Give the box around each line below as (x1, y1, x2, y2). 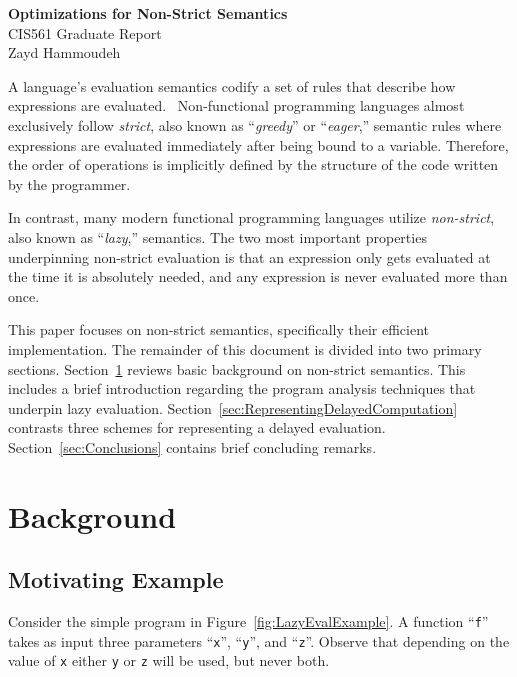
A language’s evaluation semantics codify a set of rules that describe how (8, 75, 456, 96)
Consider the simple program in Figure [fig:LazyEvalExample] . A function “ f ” (8, 611, 489, 632)
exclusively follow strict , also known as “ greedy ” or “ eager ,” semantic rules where (8, 114, 502, 135)
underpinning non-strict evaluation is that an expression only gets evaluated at (8, 246, 491, 267)
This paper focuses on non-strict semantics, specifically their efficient (8, 319, 430, 340)
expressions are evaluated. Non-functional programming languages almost (8, 95, 465, 116)
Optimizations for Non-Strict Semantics (8, 3, 288, 23)
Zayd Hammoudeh (8, 42, 121, 63)
